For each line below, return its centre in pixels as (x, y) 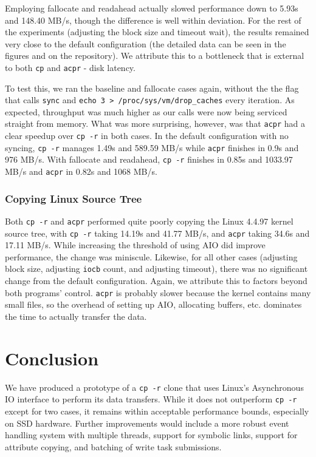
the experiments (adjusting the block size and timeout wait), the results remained (157, 32)
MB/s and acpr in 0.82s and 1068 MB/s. (81, 171)
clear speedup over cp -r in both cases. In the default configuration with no (147, 136)
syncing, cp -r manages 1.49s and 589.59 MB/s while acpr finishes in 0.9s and (152, 147)
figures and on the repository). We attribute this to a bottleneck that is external (155, 56)
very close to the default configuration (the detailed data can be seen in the (146, 43)
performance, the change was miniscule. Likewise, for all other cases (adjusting (151, 256)
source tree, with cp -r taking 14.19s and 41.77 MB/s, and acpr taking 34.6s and (157, 233)
